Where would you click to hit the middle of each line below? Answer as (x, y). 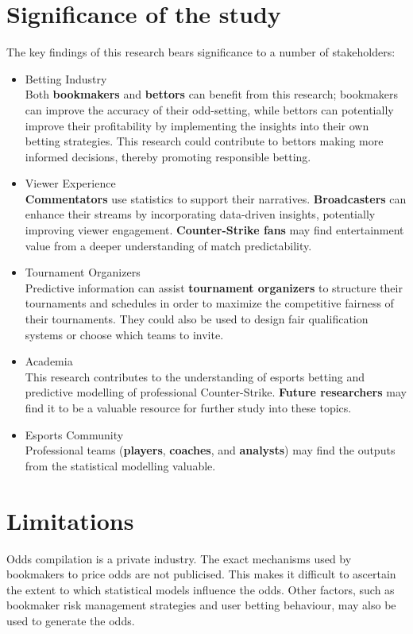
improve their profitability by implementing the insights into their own (197, 125)
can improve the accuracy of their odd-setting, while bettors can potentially (209, 109)
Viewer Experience (70, 183)
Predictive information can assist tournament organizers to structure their (214, 287)
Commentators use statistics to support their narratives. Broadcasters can (216, 198)
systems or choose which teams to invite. (124, 334)
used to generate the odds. (71, 620)
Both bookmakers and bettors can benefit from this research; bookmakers (211, 94)
